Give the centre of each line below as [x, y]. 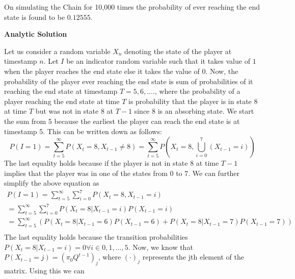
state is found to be [35, 17]
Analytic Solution [36, 34]
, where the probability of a [197, 91]
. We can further [214, 173]
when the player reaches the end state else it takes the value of [102, 71]
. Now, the [222, 71]
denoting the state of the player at [178, 51]
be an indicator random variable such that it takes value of [158, 61]
